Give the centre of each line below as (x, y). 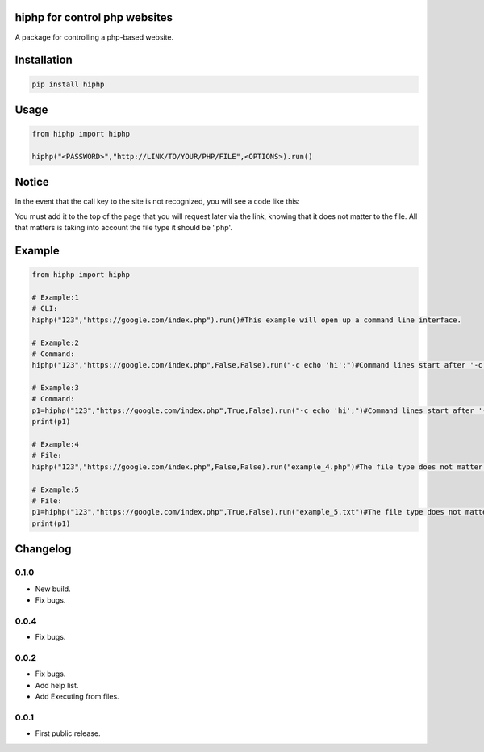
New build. (53, 589)
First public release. (68, 733)
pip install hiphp (68, 84)
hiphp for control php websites (94, 17)
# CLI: (45, 309)
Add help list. (57, 685)
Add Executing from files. (77, 696)
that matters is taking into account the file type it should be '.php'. (124, 228)
